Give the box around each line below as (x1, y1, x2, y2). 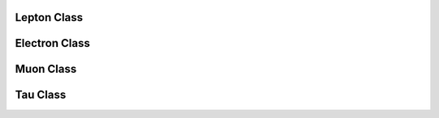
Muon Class (15, 62, 77, 76)
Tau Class (15, 88, 67, 102)
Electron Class (15, 36, 90, 50)
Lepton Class (15, 11, 83, 24)
